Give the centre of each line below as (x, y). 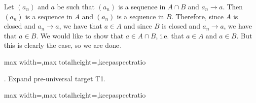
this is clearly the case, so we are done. (63, 45)
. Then (233, 6)
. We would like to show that (80, 35)
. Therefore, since (198, 16)
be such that (76, 6)
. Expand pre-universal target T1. (55, 78)
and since (138, 26)
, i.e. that (170, 35)
